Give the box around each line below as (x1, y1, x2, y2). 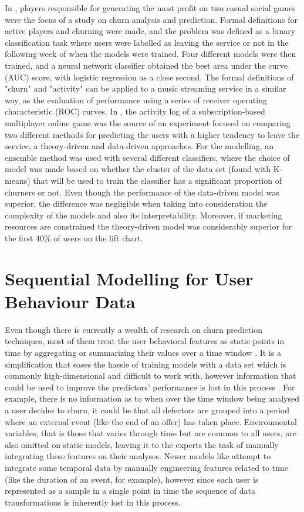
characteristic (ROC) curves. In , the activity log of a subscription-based (5, 105, 265, 117)
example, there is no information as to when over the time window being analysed (5, 392, 299, 405)
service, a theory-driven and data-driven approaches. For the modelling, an (5, 140, 273, 152)
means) (5, 174, 31, 186)
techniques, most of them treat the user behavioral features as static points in (5, 335, 285, 347)
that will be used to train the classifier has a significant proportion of (33, 174, 282, 186)
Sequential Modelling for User (5, 266, 254, 290)
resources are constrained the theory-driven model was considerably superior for (5, 220, 292, 233)
